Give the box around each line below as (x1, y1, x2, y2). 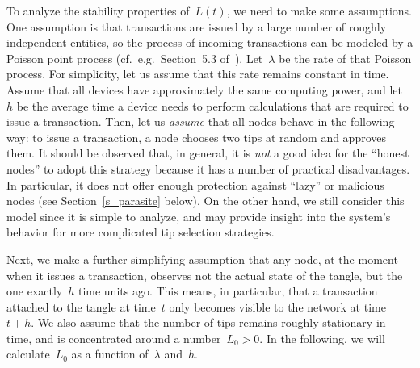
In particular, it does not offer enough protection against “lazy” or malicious (6, 176, 384, 193)
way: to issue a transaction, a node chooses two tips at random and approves (6, 128, 387, 145)
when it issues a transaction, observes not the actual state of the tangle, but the (6, 266, 403, 283)
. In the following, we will (259, 329, 385, 346)
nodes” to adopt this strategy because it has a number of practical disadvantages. (6, 160, 410, 177)
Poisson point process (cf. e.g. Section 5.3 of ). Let (6, 49, 263, 66)
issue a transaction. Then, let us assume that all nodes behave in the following (6, 113, 395, 130)
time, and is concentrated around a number (6, 329, 221, 346)
